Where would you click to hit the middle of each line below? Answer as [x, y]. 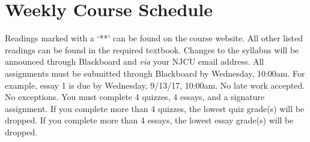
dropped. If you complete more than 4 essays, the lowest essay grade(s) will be [149, 120]
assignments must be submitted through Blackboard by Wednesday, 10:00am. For [155, 73]
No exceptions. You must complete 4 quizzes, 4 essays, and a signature [135, 97]
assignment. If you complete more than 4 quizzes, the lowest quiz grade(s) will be [155, 108]
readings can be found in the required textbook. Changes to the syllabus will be [152, 49]
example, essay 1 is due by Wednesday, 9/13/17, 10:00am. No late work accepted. [155, 85]
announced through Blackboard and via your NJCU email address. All [135, 61]
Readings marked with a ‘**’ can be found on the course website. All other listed [154, 38]
